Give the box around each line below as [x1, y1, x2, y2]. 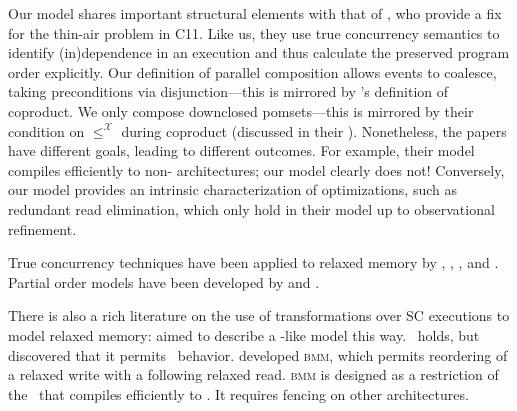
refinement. [8, 218, 77, 239]
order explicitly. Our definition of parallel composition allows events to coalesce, [8, 61, 497, 82]
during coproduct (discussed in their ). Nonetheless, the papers [121, 120, 507, 141]
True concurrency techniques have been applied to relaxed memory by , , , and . [8, 252, 499, 273]
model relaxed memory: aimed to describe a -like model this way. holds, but [8, 324, 480, 345]
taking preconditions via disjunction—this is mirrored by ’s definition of [8, 81, 449, 102]
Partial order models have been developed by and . [8, 271, 320, 292]
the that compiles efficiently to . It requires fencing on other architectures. [8, 383, 469, 404]
